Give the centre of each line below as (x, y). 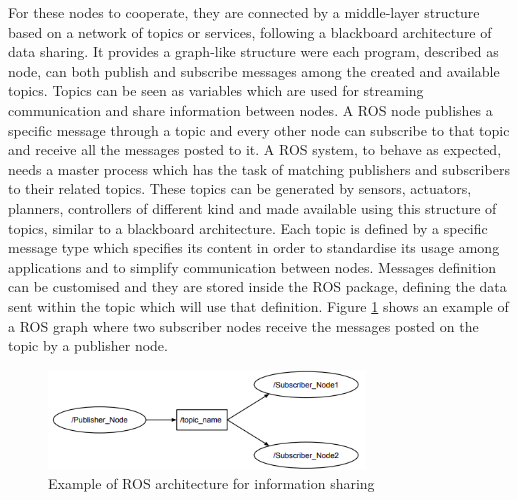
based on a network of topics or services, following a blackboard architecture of (250, 31)
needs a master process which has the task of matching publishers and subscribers (259, 168)
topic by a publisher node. (88, 345)
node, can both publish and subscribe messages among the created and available (254, 70)
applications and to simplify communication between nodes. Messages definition (252, 266)
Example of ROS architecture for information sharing (211, 483)
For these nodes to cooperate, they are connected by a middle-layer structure (244, 12)
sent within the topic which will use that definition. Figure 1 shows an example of (258, 305)
